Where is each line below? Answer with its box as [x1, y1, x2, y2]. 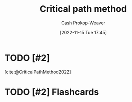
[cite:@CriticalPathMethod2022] [4, 69, 71, 75]
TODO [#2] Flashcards [4, 86, 99, 98]
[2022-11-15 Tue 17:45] [60, 29, 107, 35]
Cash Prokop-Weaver [61, 20, 106, 26]
